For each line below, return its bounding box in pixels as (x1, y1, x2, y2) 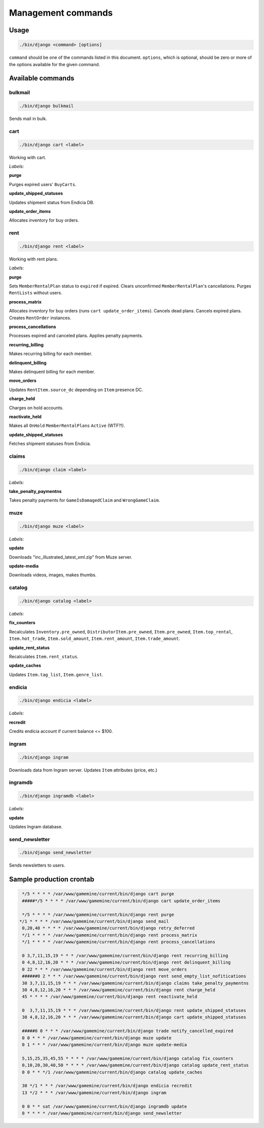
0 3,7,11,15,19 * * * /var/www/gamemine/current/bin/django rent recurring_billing (22, 953, 228, 958)
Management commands (9, 7, 113, 18)
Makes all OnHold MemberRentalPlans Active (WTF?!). (9, 423, 125, 428)
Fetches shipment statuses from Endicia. (9, 441, 91, 446)
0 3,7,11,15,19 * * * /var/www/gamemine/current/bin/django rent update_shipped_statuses (22, 1008, 246, 1013)
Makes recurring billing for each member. (9, 351, 92, 357)
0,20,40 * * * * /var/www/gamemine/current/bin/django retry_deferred (22, 925, 195, 931)
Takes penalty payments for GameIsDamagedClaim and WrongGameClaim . (9, 497, 160, 503)
